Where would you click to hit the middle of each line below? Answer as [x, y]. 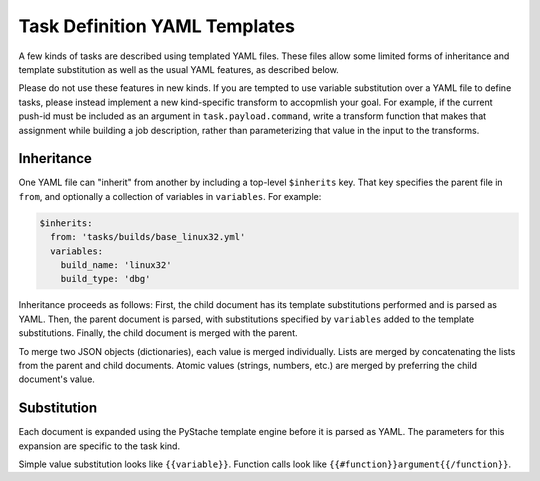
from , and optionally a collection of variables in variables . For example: [170, 196]
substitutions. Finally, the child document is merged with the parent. [158, 333]
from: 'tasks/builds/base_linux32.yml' [148, 237]
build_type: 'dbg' [105, 279]
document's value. [56, 379]
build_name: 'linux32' [116, 264]
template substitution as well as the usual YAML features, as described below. [178, 69]
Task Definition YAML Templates [156, 26]
